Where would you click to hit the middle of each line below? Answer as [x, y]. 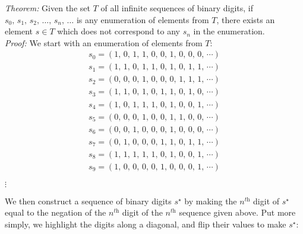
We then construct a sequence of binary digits [88, 201]
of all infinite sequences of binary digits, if [177, 8]
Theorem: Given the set [48, 8]
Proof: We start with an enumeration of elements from [104, 42]
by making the [211, 201]
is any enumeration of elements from [143, 19]
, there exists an [246, 19]
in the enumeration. [229, 31]
